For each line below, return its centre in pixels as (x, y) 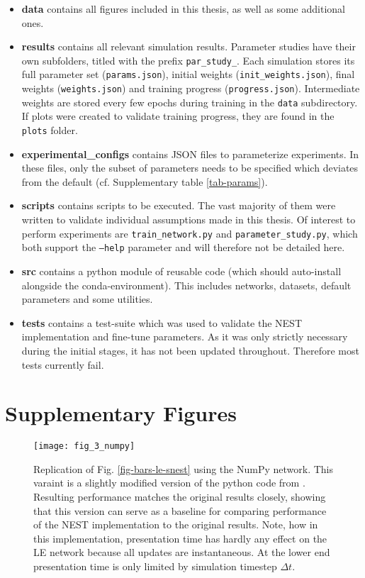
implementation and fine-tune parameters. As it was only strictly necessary (185, 337)
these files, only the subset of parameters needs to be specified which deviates (190, 168)
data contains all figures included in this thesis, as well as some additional (183, 9)
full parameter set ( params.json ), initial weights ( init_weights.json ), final (188, 74)
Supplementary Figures (121, 413)
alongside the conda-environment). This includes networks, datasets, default (186, 285)
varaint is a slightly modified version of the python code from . (169, 483)
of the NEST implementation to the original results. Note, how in (176, 524)
